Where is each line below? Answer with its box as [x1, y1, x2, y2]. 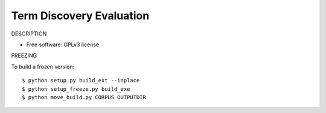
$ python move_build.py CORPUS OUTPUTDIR [22, 94, 146, 100]
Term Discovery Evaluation [11, 9, 150, 22]
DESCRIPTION [11, 30, 47, 37]
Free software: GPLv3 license [26, 41, 100, 48]
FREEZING [11, 52, 37, 60]
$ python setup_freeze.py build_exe [22, 85, 130, 93]
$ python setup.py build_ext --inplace [22, 77, 140, 84]
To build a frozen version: [11, 63, 75, 70]
